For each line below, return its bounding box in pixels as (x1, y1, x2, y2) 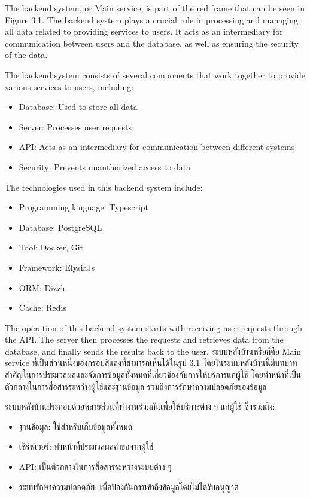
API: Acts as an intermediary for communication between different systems (19, 140, 295, 153)
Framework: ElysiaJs (19, 261, 95, 273)
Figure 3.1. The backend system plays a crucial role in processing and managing (5, 13, 298, 26)
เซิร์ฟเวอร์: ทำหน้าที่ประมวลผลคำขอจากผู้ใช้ (19, 440, 154, 453)
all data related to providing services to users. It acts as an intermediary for (5, 25, 283, 38)
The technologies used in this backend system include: (5, 181, 203, 193)
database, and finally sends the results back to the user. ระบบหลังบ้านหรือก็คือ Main (5, 344, 302, 357)
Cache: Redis (19, 301, 66, 314)
